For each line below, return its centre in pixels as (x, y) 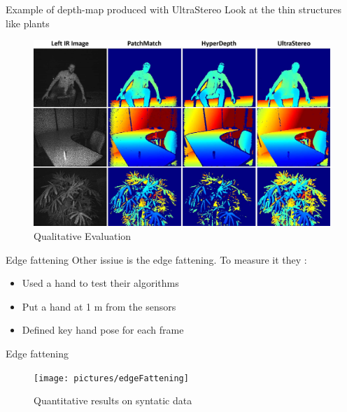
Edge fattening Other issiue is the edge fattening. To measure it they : (156, 259)
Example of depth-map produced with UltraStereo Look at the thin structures (173, 9)
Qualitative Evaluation (83, 236)
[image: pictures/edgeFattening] (111, 378)
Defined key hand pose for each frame (103, 330)
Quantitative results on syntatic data (113, 400)
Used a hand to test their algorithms (100, 283)
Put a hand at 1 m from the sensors (99, 306)
